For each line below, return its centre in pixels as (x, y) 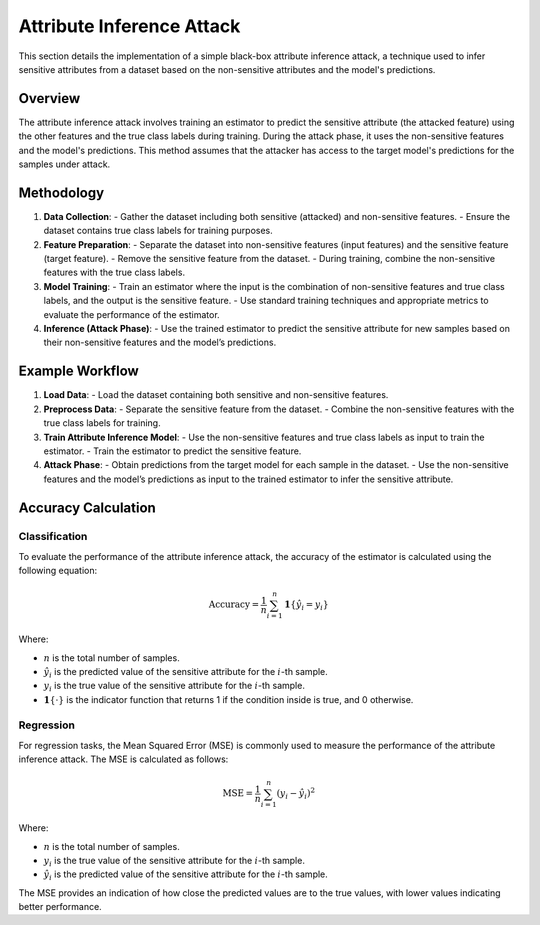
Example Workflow (78, 371)
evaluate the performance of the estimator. (131, 314)
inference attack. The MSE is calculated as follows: (123, 759)
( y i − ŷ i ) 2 (295, 794)
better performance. (60, 907)
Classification (53, 537)
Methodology (61, 192)
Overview (49, 98)
